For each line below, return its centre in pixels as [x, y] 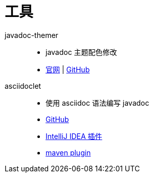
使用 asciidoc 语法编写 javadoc [97, 103]
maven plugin [68, 152]
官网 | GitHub [68, 69]
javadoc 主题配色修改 [81, 52]
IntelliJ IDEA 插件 [74, 136]
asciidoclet [23, 86]
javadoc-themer [31, 35]
